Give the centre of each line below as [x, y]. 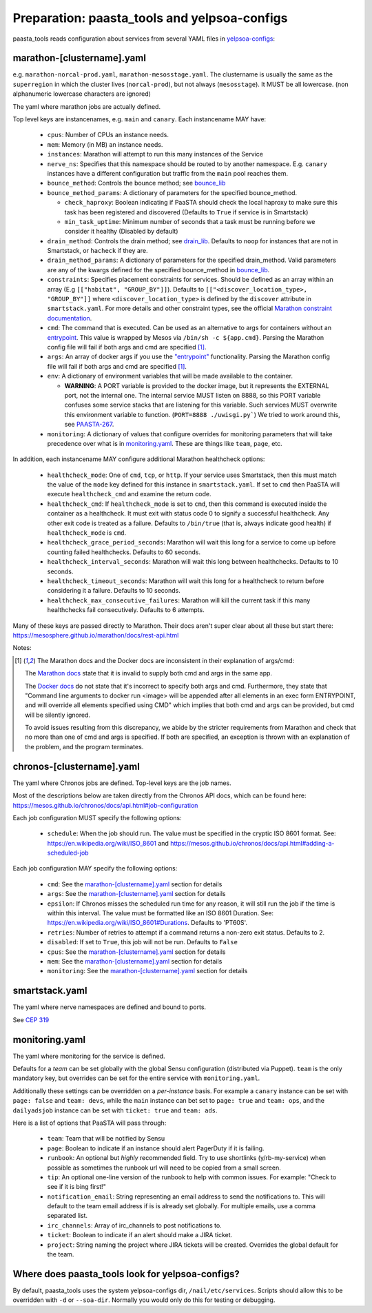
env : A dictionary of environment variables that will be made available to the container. [170, 376]
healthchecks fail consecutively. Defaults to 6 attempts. [126, 610]
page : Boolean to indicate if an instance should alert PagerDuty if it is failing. [156, 1148]
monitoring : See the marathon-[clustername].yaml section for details [147, 971]
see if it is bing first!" [76, 1187]
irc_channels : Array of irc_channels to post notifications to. [134, 1225]
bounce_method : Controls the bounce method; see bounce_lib [136, 183]
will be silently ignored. [58, 715]
